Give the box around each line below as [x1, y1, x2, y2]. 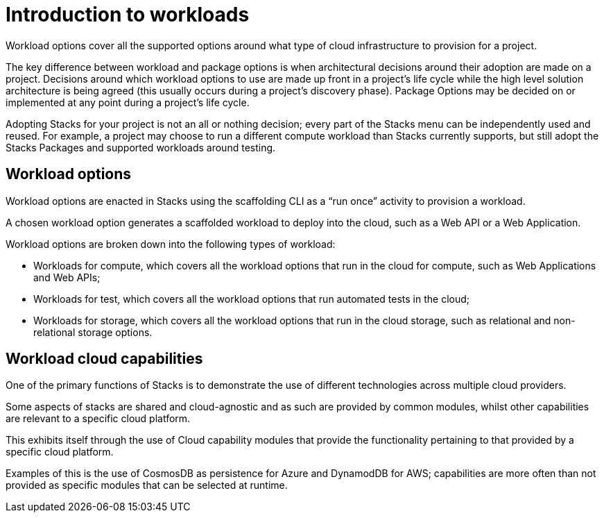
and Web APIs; [33, 271, 101, 283]
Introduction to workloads [6, 3, 250, 26]
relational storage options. [33, 326, 153, 338]
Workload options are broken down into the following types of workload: [6, 237, 336, 250]
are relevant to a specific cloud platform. [6, 412, 191, 425]
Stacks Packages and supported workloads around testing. [6, 141, 276, 153]
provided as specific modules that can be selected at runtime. [6, 479, 288, 492]
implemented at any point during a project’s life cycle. [6, 96, 250, 108]
